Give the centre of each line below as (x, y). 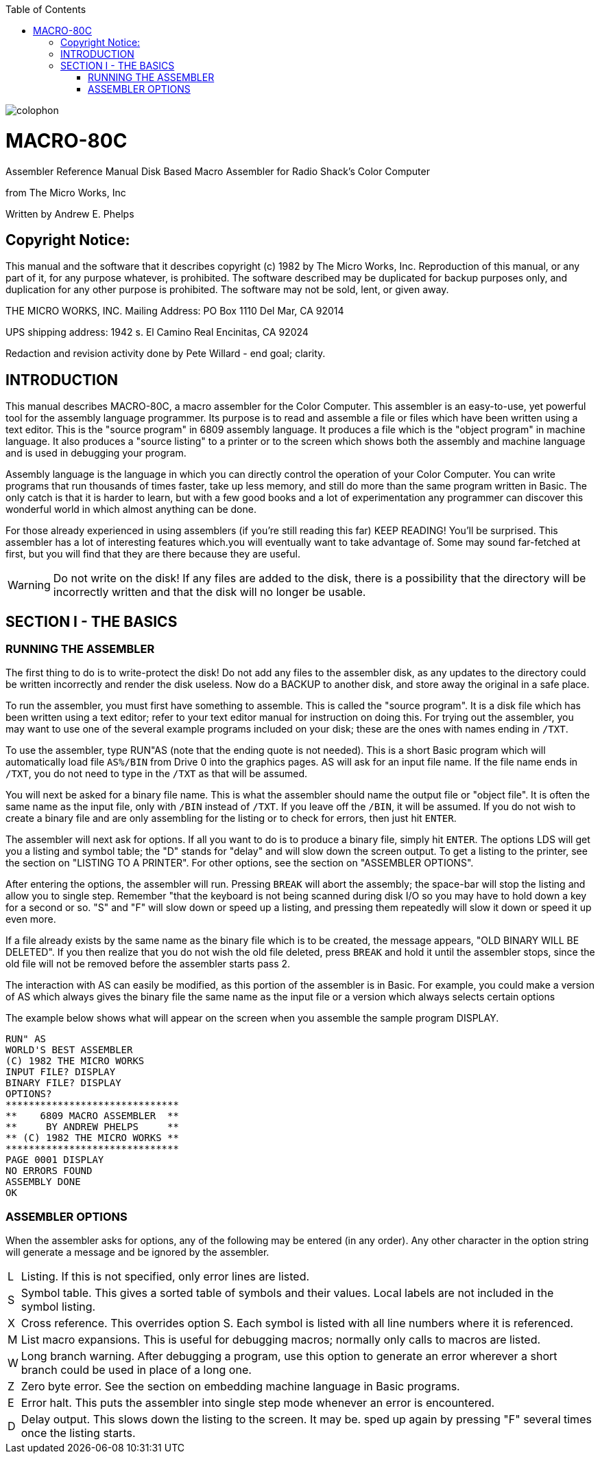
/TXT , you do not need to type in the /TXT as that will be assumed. (157, 774)
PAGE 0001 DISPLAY (55, 1160)
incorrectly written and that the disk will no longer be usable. (209, 592)
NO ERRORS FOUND (49, 1171)
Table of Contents (46, 9)
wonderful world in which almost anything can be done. (131, 509)
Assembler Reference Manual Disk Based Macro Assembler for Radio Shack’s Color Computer (218, 171)
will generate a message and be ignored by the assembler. (137, 1252)
